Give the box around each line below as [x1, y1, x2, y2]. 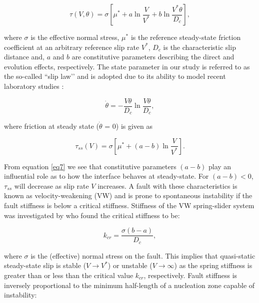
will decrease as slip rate [14, 180, 89, 191]
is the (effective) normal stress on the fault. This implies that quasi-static [30, 250, 255, 261]
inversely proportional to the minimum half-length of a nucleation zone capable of [4, 280, 255, 290]
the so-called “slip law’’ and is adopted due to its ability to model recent [4, 71, 226, 81]
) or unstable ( [107, 260, 152, 271]
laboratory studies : [4, 80, 64, 91]
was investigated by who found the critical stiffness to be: [4, 210, 180, 220]
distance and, [4, 51, 44, 62]
